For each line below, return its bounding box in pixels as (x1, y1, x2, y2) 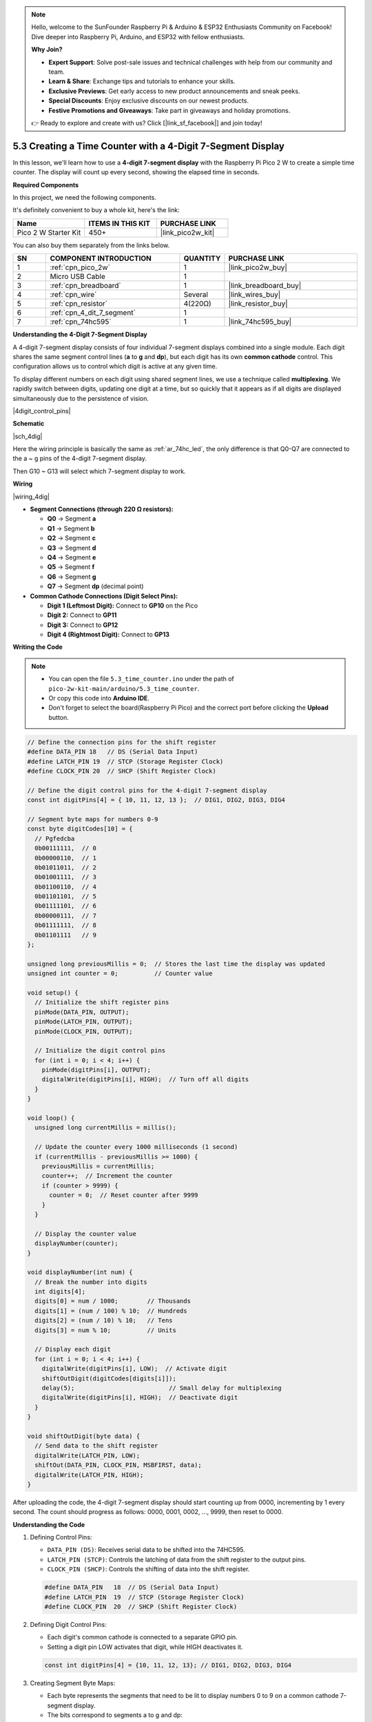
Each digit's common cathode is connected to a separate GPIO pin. (47, 1633, 238, 1641)
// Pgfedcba (34, 834, 75, 842)
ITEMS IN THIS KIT (88, 218, 151, 228)
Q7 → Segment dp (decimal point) (47, 582, 144, 590)
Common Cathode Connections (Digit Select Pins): (30, 592, 178, 600)
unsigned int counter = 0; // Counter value (27, 970, 213, 977)
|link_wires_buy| (228, 290, 281, 300)
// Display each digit (34, 1345, 112, 1353)
